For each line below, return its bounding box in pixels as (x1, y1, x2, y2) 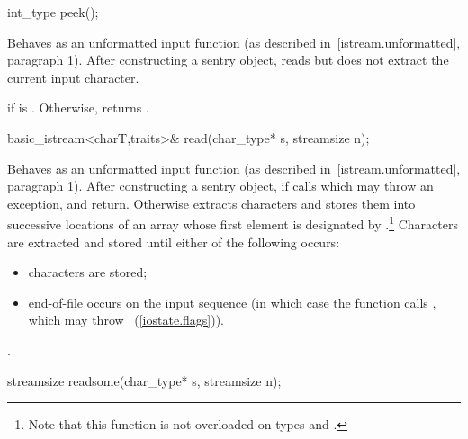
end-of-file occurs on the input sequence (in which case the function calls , (28, 292, 436, 311)
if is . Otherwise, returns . (7, 98, 149, 117)
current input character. (7, 67, 139, 86)
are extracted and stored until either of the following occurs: (7, 232, 340, 251)
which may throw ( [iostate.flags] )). (28, 310, 225, 329)
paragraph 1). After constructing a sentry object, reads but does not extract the (7, 50, 449, 69)
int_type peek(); (7, 3, 99, 21)
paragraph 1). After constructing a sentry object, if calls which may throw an (7, 176, 434, 195)
